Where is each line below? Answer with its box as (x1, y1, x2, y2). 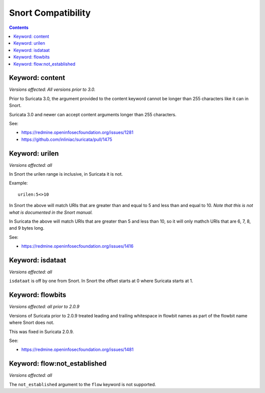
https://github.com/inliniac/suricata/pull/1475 (21, 136, 112, 142)
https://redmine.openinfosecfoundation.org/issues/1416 (21, 243, 133, 249)
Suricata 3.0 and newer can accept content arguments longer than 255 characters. (9, 111, 177, 117)
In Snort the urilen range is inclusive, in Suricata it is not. (9, 171, 123, 177)
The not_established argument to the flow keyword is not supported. (9, 381, 157, 387)
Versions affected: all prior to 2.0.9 (9, 304, 79, 310)
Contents (9, 25, 29, 30)
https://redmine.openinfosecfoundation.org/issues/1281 (21, 130, 133, 135)
